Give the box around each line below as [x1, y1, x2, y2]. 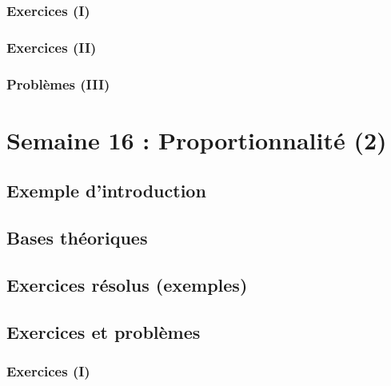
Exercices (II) [6, 37, 97, 57]
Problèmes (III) [6, 74, 110, 94]
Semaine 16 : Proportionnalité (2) [6, 123, 387, 156]
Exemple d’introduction [6, 178, 206, 203]
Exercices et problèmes [6, 319, 201, 344]
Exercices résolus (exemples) [6, 272, 248, 296]
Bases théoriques [6, 225, 148, 250]
